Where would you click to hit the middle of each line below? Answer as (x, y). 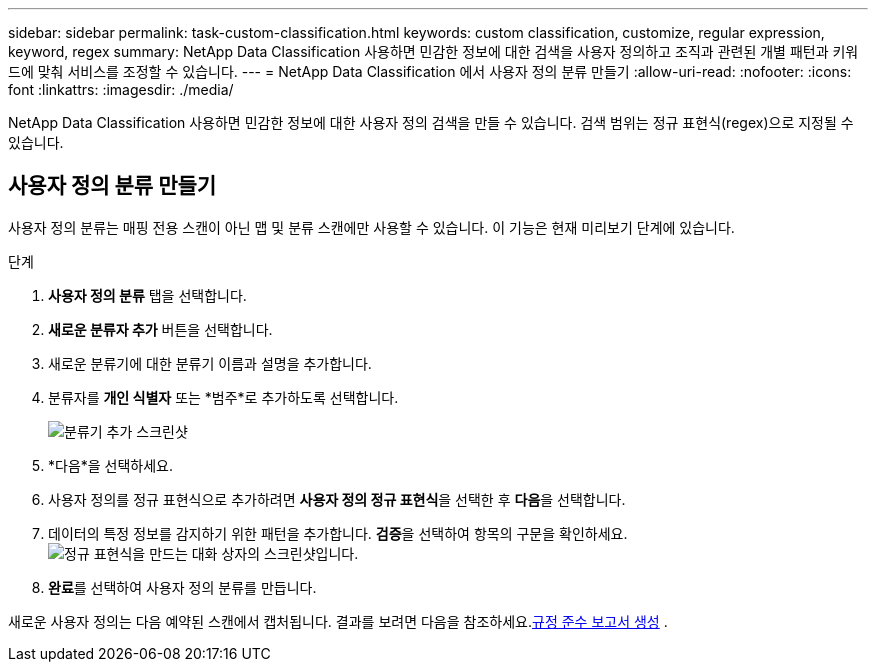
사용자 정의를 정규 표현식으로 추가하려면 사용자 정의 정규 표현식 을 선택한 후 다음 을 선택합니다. (337, 499)
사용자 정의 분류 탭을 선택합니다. (147, 295)
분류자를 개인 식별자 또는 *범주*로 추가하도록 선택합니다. (223, 397)
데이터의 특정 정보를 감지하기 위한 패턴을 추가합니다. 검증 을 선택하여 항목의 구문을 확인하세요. (338, 533)
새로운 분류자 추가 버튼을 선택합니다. (160, 329)
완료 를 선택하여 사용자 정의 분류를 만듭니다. (182, 587)
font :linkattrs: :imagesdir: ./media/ (121, 89)
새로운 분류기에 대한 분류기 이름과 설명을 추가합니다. (210, 363)
